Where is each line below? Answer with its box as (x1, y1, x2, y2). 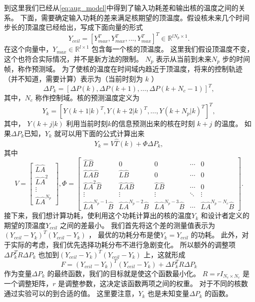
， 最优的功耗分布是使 (88, 229, 161, 240)
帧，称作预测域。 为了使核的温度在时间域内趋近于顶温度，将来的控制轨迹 (4, 64, 243, 74)
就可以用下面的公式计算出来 (54, 128, 145, 138)
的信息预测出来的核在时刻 (111, 118, 195, 129)
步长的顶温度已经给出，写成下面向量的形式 (4, 22, 143, 32)
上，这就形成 (143, 249, 186, 259)
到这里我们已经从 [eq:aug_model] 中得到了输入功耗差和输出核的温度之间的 (4, 2, 239, 12)
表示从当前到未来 (156, 53, 212, 64)
